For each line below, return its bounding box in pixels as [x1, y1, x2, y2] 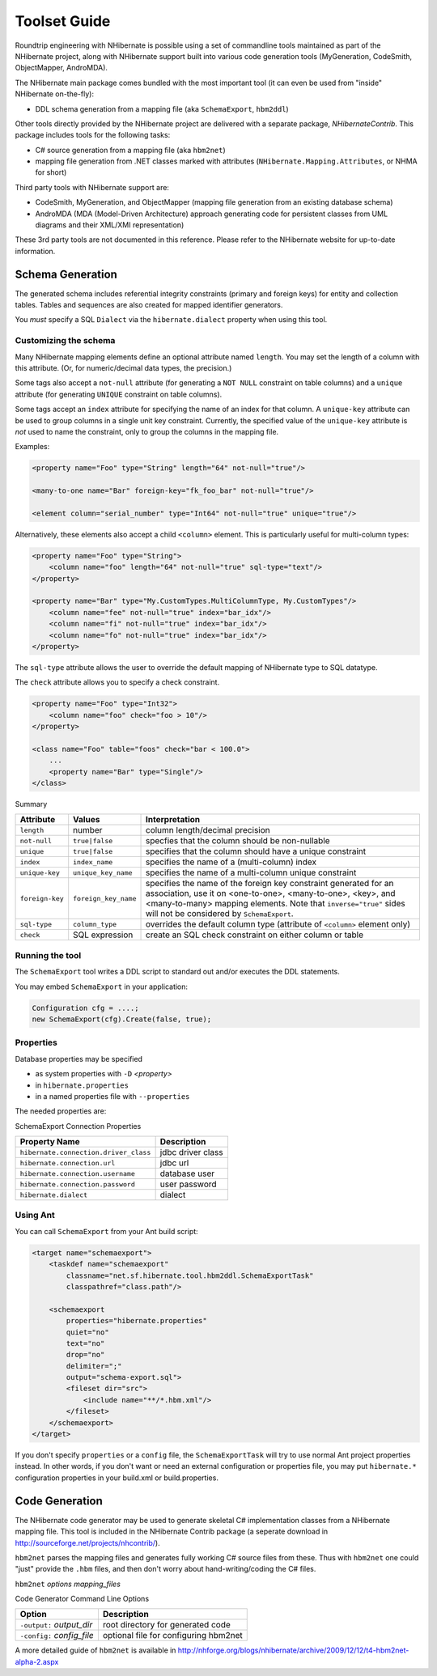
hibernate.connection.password [19, 1180, 135, 1189]
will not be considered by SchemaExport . [146, 908, 295, 919]
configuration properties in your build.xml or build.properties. [15, 1473, 218, 1483]
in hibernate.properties [35, 1080, 129, 1090]
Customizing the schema [15, 335, 116, 346]
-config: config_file [19, 1630, 94, 1641]
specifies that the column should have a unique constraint [146, 846, 367, 857]
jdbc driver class [159, 1147, 223, 1158]
